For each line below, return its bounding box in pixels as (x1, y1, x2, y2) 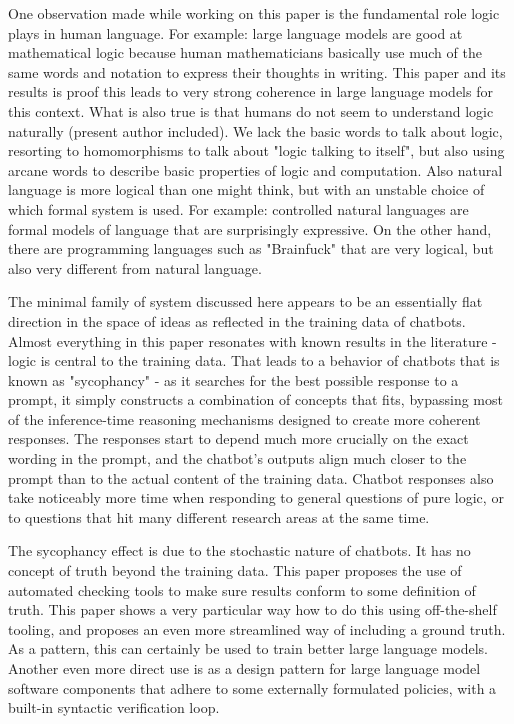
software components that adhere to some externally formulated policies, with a (8, 677, 497, 698)
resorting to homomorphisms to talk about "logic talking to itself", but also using (8, 140, 505, 161)
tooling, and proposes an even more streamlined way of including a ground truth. (8, 618, 506, 639)
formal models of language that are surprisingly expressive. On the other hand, (8, 218, 492, 239)
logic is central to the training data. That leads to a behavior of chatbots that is (8, 350, 500, 371)
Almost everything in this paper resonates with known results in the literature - (8, 330, 497, 351)
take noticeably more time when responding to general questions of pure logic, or (8, 487, 504, 508)
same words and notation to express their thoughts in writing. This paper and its (8, 61, 506, 82)
